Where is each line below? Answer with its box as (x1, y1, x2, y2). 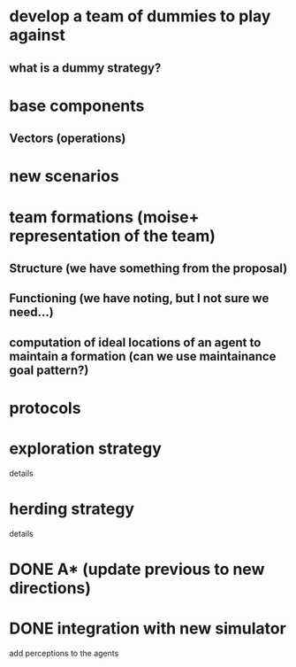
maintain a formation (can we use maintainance (9, 348, 277, 364)
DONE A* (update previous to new (9, 559, 265, 579)
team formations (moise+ (9, 206, 200, 227)
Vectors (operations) (9, 131, 126, 146)
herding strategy (9, 499, 135, 519)
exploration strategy (9, 438, 162, 459)
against (9, 25, 66, 45)
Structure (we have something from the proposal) (9, 260, 288, 275)
